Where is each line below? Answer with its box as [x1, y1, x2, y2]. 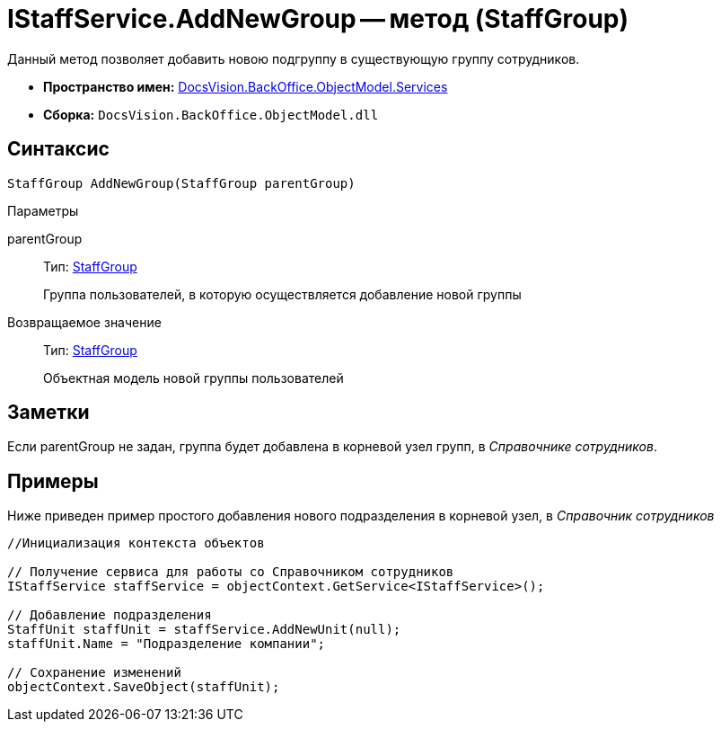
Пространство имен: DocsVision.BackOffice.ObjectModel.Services [43, 78, 448, 94]
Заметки [7, 401, 90, 424]
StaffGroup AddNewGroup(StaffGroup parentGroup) [7, 175, 356, 191]
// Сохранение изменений [7, 665, 181, 680]
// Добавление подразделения [7, 608, 212, 623]
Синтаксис [7, 138, 110, 161]
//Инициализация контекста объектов [7, 536, 265, 551]
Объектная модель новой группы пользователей [43, 369, 344, 386]
